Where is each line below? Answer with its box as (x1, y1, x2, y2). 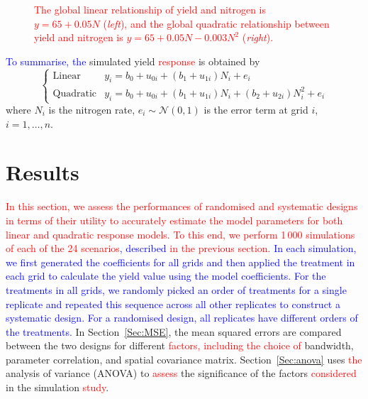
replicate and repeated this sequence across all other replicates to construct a (6, 296, 340, 311)
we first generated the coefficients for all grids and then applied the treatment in (6, 254, 355, 269)
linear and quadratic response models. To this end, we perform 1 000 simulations (6, 226, 355, 241)
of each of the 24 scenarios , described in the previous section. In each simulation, (6, 241, 357, 256)
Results (6, 158, 79, 187)
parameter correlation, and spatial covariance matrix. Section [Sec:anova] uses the (6, 351, 362, 366)
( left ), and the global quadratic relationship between (103, 16, 330, 31)
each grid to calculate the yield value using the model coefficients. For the (6, 268, 326, 283)
